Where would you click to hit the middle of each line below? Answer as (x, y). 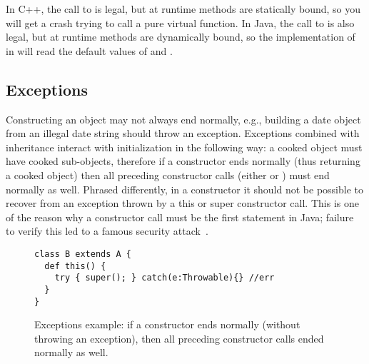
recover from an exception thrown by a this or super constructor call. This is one (182, 203)
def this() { (75, 266)
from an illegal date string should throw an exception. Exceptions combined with (183, 133)
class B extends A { (83, 254)
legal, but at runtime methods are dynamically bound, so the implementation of (181, 37)
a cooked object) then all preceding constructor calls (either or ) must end (168, 175)
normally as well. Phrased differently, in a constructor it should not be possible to (184, 189)
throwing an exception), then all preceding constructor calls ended (179, 338)
